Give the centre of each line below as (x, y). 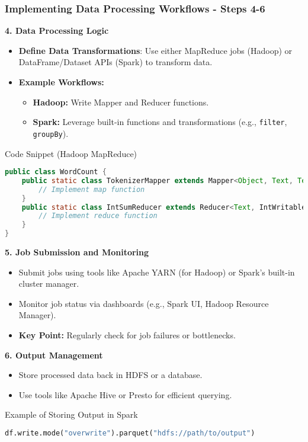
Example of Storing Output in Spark (71, 414)
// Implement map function (92, 189)
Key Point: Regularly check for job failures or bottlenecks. (127, 335)
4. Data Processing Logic (57, 31)
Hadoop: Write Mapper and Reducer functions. (121, 102)
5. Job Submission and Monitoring (77, 252)
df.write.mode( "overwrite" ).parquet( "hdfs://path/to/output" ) (130, 433)
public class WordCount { (56, 172)
